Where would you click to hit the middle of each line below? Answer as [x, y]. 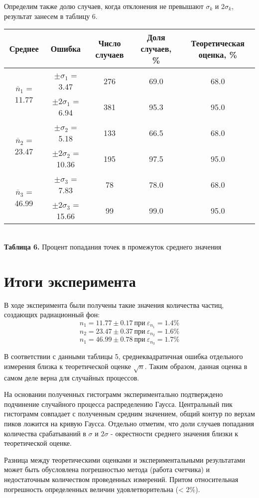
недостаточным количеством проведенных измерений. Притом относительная [121, 479]
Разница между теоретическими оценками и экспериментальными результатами [125, 459]
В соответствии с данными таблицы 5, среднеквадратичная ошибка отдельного [124, 356]
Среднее [24, 49]
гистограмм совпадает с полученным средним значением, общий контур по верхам [129, 414]
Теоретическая [218, 43]
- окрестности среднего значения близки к [175, 433]
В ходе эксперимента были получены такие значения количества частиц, [114, 305]
